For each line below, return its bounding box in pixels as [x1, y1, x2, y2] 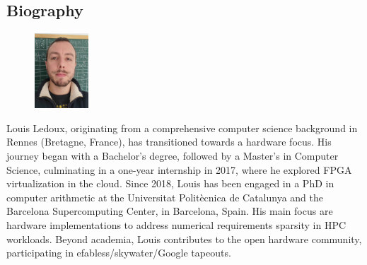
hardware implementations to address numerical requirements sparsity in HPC [6, 218, 346, 232]
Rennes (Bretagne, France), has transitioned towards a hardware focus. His [6, 134, 332, 149]
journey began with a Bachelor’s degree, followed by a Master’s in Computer [6, 148, 339, 163]
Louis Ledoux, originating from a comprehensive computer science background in [6, 120, 358, 135]
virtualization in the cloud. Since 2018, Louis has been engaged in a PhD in [6, 176, 334, 191]
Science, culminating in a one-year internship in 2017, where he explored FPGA [6, 162, 352, 177]
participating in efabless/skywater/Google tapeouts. [6, 245, 231, 260]
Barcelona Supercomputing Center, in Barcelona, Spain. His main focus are [6, 204, 333, 218]
